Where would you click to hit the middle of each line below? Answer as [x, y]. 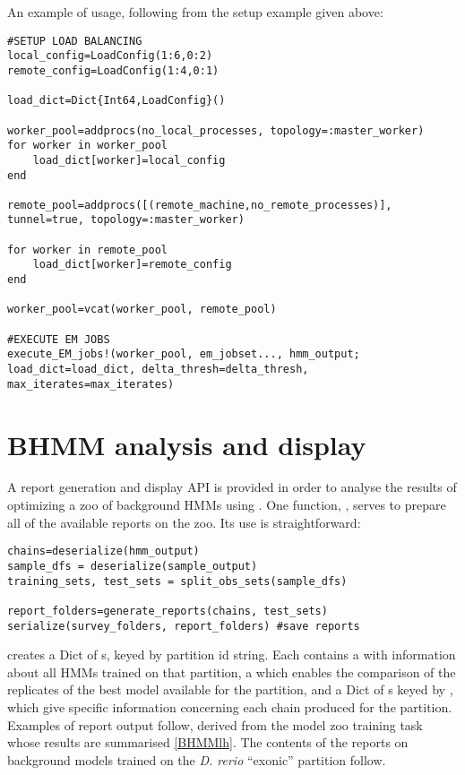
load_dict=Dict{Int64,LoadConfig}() [116, 101]
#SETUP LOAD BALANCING [75, 41]
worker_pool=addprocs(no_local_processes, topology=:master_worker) [216, 130]
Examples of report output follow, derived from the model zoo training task [215, 724]
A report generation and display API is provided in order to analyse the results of [232, 487]
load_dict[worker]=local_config [129, 160]
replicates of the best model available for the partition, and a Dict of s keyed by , [230, 689]
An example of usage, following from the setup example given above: [195, 12]
